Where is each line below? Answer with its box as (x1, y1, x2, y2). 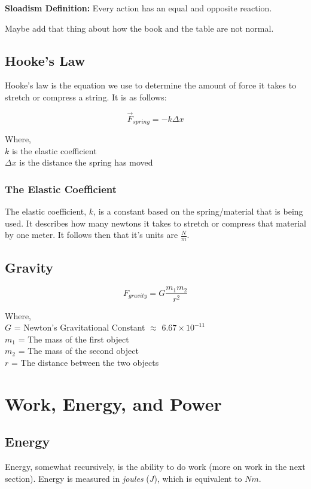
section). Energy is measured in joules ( (5, 472, 150, 484)
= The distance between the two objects (11, 356, 159, 368)
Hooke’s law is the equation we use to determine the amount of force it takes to (5, 79, 297, 91)
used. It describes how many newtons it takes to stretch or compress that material (5, 216, 306, 229)
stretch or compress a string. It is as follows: (5, 90, 167, 103)
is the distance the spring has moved (19, 156, 153, 169)
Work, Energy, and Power (5, 391, 222, 415)
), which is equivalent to (154, 472, 242, 484)
